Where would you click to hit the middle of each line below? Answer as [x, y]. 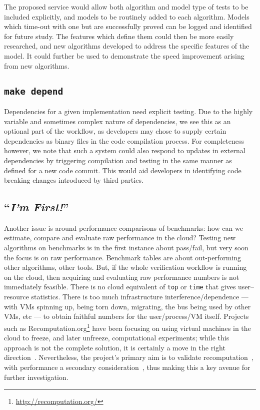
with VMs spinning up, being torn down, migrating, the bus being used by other [127, 306]
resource [16, 297]
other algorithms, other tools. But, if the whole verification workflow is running [125, 267]
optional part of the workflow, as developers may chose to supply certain [115, 131]
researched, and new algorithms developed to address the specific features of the [127, 46]
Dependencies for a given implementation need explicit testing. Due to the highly [128, 111]
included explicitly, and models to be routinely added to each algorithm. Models [127, 16]
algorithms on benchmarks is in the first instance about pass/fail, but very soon [126, 248]
